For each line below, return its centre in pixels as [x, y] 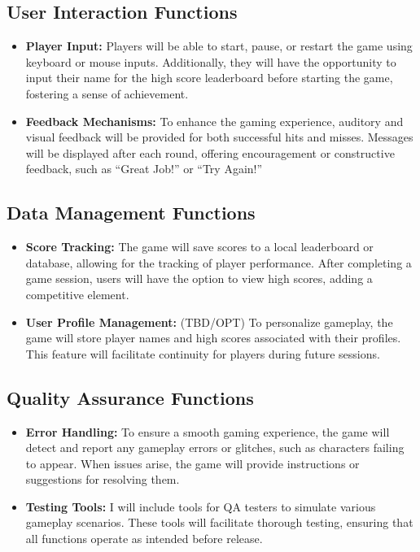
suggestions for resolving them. [103, 479]
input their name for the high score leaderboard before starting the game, [209, 78]
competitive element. [77, 294]
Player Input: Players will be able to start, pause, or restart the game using [219, 46]
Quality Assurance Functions [130, 397]
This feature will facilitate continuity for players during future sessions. [203, 353]
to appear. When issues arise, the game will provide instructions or [192, 463]
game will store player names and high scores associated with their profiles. [213, 338]
